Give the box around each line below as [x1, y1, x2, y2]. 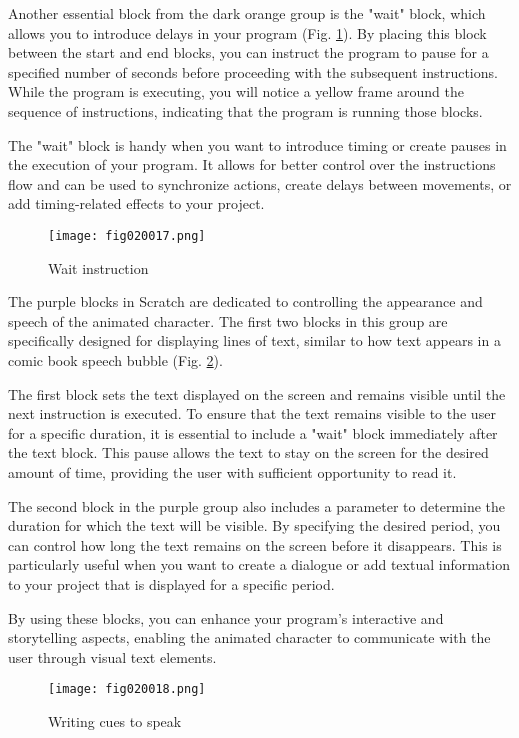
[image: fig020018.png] [48, 682, 206, 697]
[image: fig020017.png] [48, 228, 206, 243]
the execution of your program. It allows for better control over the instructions [8, 154, 496, 175]
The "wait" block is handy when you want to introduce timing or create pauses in [8, 134, 507, 155]
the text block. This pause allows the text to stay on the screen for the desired [8, 442, 489, 463]
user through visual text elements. [8, 646, 217, 667]
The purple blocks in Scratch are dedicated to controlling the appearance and [8, 291, 483, 312]
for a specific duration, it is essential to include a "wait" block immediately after [8, 422, 498, 443]
